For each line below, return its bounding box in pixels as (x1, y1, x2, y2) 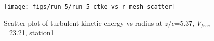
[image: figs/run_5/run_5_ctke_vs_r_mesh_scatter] (4, 3, 176, 10)
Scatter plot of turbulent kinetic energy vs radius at (4, 17, 163, 28)
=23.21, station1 (4, 27, 54, 38)
